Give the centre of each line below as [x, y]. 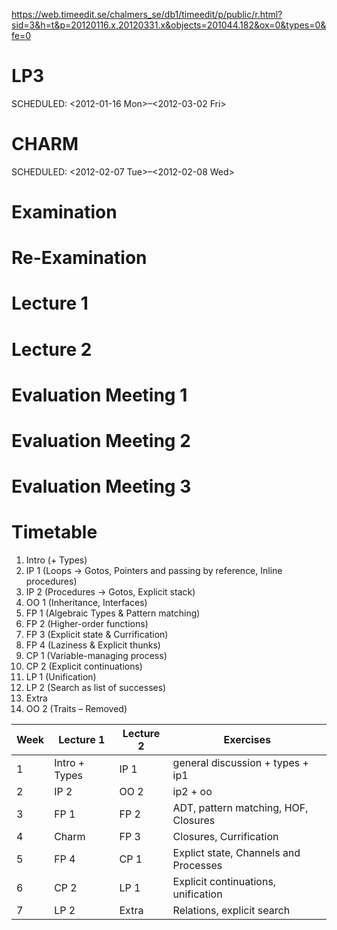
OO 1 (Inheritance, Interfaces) [86, 603]
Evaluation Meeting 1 [99, 395]
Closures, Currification [225, 837]
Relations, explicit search [231, 911]
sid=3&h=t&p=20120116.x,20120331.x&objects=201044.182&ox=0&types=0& [169, 25]
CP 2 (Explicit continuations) [84, 666]
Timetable [54, 532]
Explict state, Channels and [236, 853]
